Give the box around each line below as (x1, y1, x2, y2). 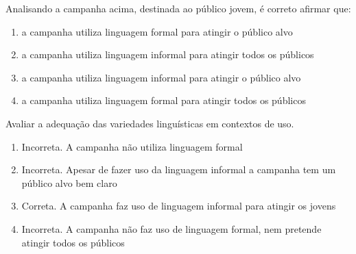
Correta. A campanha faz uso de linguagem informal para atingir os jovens (21, 199, 336, 213)
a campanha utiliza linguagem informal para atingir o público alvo (21, 70, 301, 84)
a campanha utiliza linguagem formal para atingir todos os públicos (21, 93, 306, 107)
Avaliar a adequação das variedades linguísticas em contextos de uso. (5, 116, 294, 130)
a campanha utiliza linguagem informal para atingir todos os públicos (21, 47, 314, 62)
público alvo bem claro (21, 175, 117, 190)
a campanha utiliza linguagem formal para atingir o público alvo (21, 24, 293, 38)
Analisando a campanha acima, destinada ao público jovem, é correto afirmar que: (5, 1, 351, 15)
